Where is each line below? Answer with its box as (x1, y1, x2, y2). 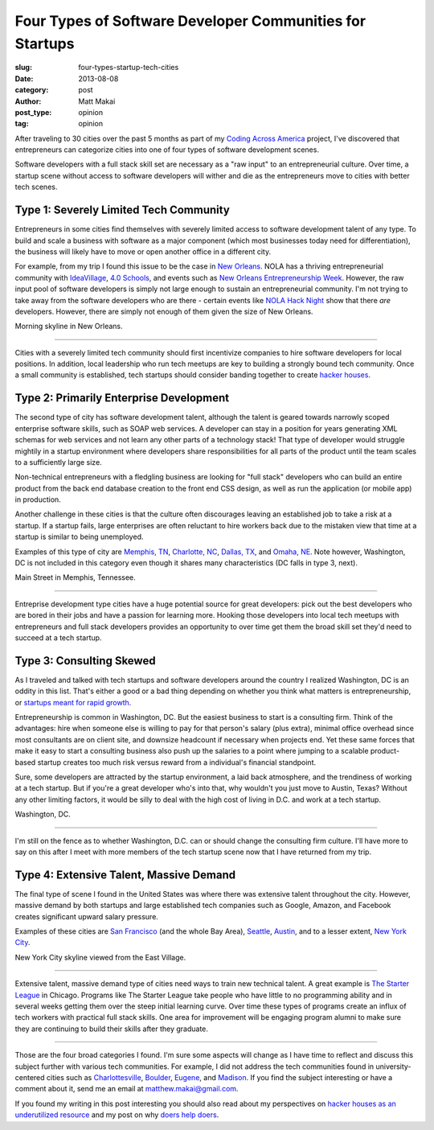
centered (14, 1072, 45, 1082)
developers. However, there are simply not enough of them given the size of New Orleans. (14, 306, 313, 316)
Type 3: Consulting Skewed (14, 654, 156, 668)
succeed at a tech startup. (14, 633, 102, 643)
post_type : (14, 107, 52, 117)
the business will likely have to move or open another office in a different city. (14, 246, 272, 257)
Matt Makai (78, 97, 116, 106)
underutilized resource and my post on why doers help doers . (14, 1110, 219, 1120)
